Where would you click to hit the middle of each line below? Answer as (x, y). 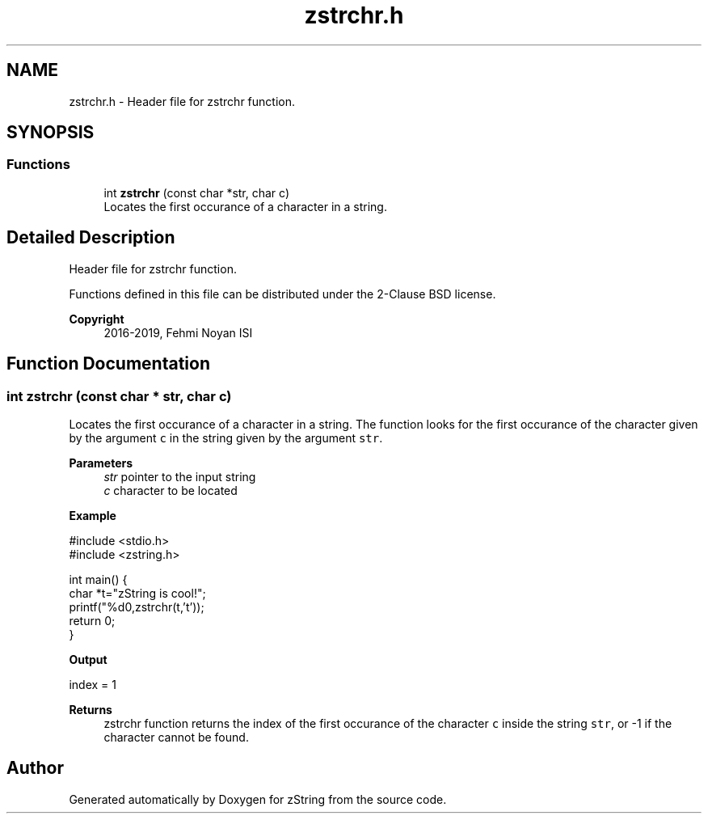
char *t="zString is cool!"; (137, 593)
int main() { (98, 579)
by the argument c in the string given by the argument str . (226, 437)
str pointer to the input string (180, 476)
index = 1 (93, 684)
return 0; (92, 620)
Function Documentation (108, 364)
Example (93, 515)
